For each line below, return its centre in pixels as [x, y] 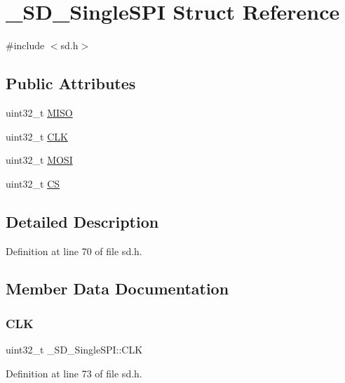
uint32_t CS [33, 183]
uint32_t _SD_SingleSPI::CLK [74, 350]
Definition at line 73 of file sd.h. [74, 373]
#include [25, 45]
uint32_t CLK [37, 136]
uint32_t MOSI [39, 160]
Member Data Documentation [117, 288]
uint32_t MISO [39, 112]
